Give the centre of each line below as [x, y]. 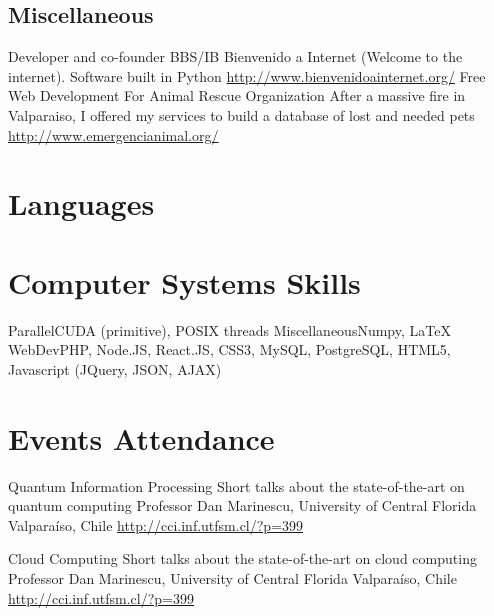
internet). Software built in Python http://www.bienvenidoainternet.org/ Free [247, 75]
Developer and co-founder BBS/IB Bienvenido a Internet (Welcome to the [235, 56]
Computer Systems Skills [184, 281]
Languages [81, 203]
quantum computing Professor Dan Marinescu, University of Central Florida [242, 505]
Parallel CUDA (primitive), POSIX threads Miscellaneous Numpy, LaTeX [229, 329]
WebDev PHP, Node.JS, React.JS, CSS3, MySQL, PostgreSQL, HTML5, [229, 349]
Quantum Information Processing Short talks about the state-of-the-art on [236, 485]
